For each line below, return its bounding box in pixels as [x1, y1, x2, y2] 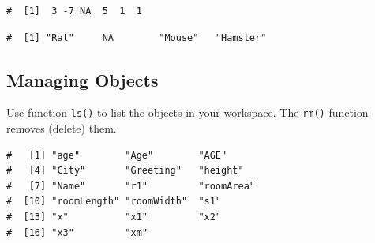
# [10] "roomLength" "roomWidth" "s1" [6, 196, 222, 207]
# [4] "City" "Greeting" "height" [6, 165, 244, 177]
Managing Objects [6, 67, 159, 92]
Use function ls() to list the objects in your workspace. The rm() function [6, 104, 369, 121]
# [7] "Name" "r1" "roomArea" [6, 180, 255, 192]
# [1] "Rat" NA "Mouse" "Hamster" [6, 32, 267, 43]
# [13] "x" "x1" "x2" [6, 211, 222, 223]
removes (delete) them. [6, 120, 117, 136]
